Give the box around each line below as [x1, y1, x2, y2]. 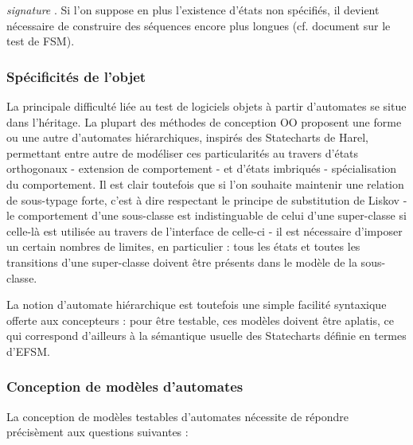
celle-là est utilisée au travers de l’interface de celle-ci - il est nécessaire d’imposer [6, 222, 403, 239]
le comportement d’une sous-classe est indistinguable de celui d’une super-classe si [6, 207, 407, 224]
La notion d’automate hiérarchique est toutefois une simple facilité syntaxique [6, 296, 387, 313]
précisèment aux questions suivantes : [6, 424, 189, 440]
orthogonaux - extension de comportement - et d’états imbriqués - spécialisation [6, 160, 397, 177]
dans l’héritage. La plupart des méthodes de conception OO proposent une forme [6, 113, 402, 130]
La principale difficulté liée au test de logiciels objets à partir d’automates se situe [6, 98, 407, 114]
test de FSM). [6, 33, 75, 49]
